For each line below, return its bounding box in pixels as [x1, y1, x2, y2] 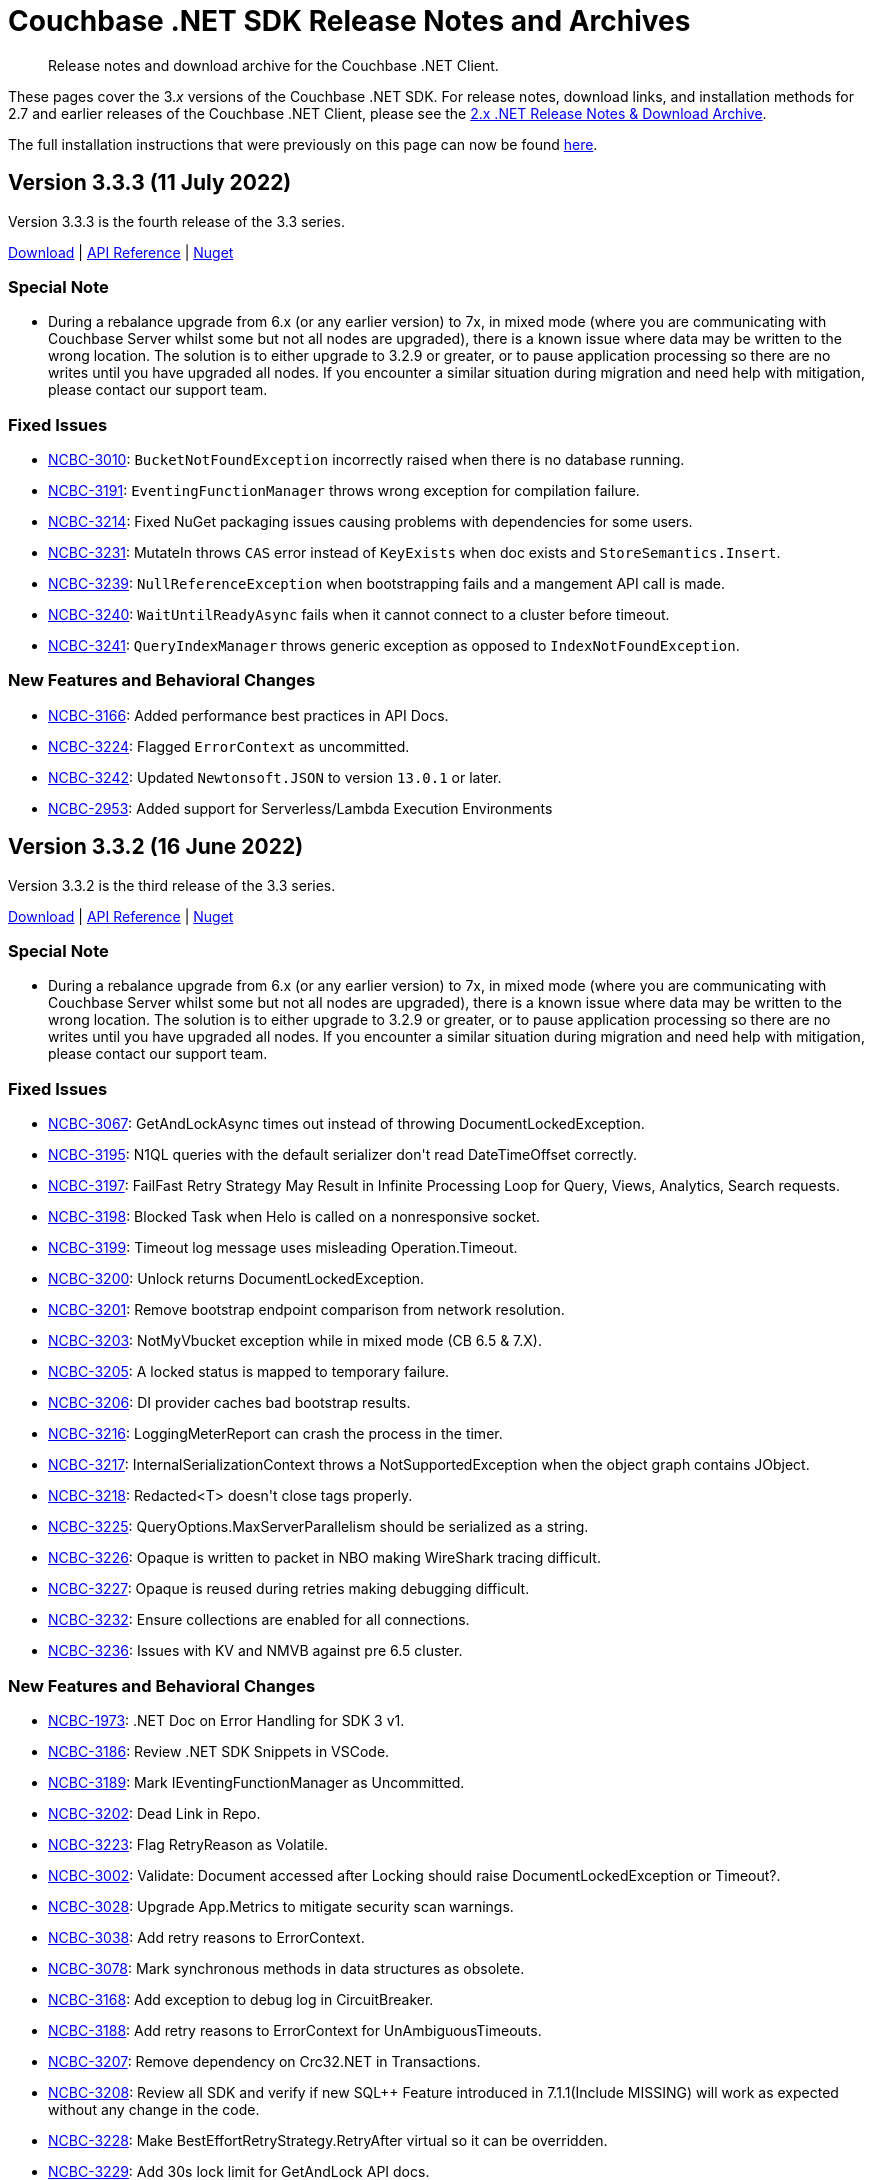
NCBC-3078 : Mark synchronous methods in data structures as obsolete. [48, 1959, 525, 1977]
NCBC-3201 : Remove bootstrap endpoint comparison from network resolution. [48, 1301, 565, 1319]
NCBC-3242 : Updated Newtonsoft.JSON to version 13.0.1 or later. [48, 768, 502, 786]
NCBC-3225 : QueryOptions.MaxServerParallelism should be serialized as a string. [48, 1518, 589, 1536]
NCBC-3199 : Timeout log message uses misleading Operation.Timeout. [48, 1239, 518, 1257]
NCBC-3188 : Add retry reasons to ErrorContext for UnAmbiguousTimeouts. [48, 2021, 542, 2039]
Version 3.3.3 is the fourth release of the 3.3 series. [8, 212, 345, 230]
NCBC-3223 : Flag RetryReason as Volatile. [48, 1835, 329, 1853]
